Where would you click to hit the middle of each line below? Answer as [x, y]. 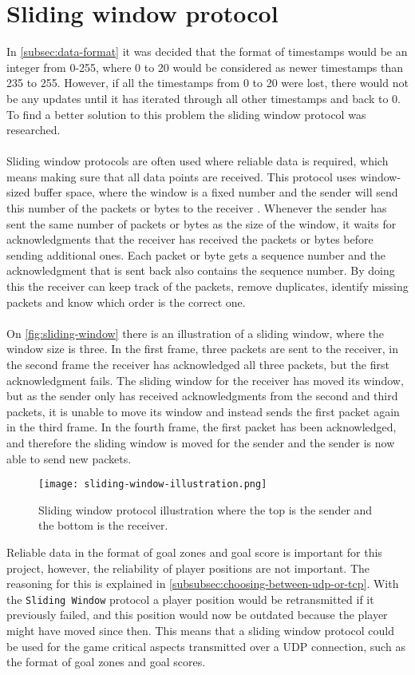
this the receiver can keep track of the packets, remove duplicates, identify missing [207, 286]
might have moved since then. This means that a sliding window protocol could [201, 631]
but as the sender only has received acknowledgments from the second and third [202, 396]
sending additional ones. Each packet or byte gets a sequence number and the [196, 254]
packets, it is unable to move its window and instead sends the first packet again [203, 411]
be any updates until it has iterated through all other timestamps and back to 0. [204, 98]
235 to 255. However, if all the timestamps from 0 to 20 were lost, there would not [207, 83]
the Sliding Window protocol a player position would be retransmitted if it [190, 599]
